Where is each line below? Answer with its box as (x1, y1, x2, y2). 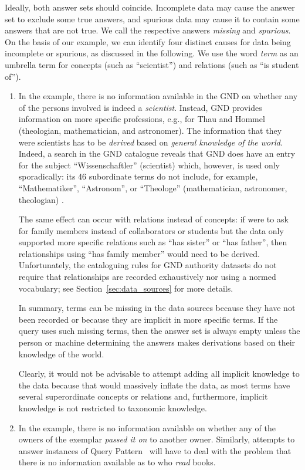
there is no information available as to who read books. (18, 456, 216, 468)
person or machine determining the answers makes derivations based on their (18, 336, 296, 349)
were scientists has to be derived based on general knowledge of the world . (18, 136, 283, 148)
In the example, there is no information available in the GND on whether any (18, 90, 298, 102)
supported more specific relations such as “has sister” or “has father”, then (18, 236, 287, 248)
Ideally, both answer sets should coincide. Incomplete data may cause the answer (5, 1, 295, 13)
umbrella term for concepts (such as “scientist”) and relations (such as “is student (5, 58, 299, 70)
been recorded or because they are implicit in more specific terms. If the (18, 313, 278, 325)
